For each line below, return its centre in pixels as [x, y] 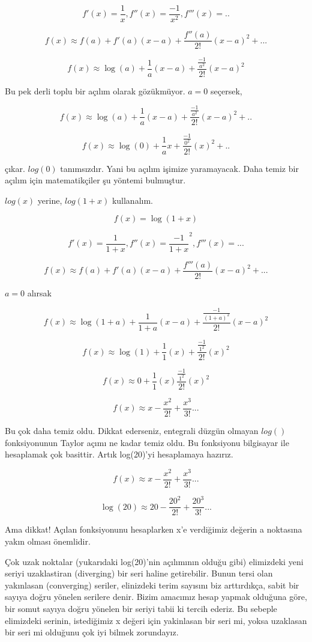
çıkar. [15, 168]
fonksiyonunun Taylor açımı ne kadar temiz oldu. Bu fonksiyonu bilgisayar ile [147, 442]
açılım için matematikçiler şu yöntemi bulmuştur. [95, 180]
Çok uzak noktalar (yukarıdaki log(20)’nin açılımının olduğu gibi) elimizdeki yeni [154, 561]
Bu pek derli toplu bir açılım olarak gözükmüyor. [95, 90]
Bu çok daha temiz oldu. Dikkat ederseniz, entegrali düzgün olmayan [132, 430]
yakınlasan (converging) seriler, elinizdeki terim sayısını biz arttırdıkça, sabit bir [152, 585]
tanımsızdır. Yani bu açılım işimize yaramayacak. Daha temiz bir [179, 168]
